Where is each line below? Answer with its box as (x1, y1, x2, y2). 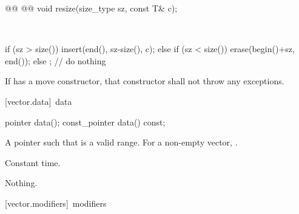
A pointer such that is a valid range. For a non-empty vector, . (5, 136, 238, 149)
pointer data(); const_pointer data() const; (5, 115, 166, 128)
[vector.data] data (5, 95, 72, 107)
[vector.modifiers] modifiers (5, 196, 107, 209)
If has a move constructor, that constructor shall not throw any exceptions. (5, 75, 284, 87)
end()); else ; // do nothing (5, 54, 106, 67)
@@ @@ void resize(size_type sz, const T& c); (5, 2, 178, 14)
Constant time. (5, 156, 61, 169)
